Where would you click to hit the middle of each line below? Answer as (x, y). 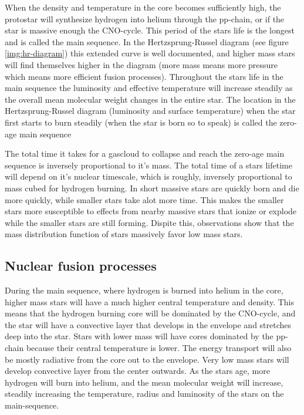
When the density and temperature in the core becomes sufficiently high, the (143, 7)
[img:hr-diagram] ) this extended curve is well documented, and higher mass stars (150, 53)
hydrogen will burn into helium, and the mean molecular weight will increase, (144, 382)
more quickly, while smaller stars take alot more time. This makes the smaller (144, 199)
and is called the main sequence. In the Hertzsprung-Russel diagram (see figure (147, 41)
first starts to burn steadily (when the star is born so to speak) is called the (141, 122)
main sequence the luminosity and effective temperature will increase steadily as (149, 88)
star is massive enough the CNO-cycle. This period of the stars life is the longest (150, 30)
